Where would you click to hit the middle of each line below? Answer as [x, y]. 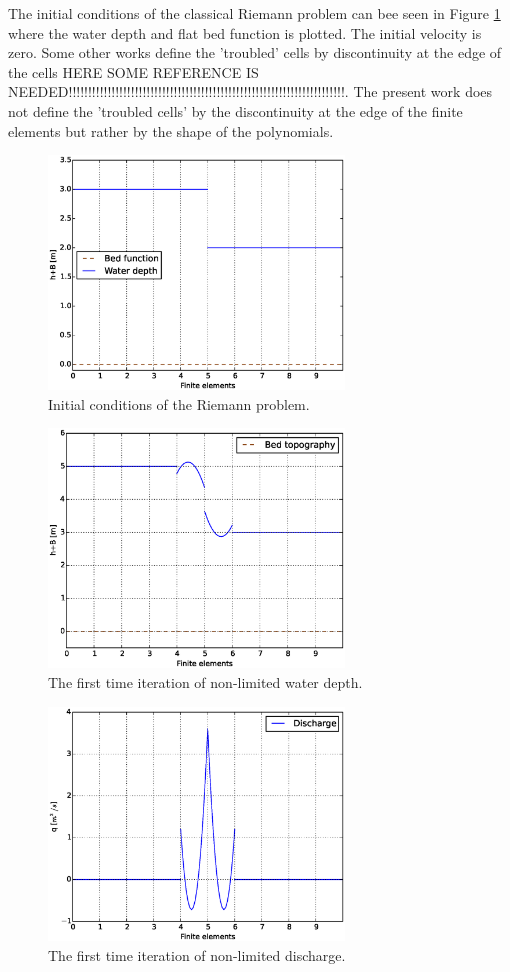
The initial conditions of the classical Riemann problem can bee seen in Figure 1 [254, 13]
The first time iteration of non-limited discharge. [197, 954]
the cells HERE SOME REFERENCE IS [133, 71]
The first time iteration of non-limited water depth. [205, 681]
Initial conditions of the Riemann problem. [179, 403]
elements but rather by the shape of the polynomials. [171, 130]
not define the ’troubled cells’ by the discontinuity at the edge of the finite [235, 110]
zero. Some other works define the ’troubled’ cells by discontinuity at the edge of [255, 52]
